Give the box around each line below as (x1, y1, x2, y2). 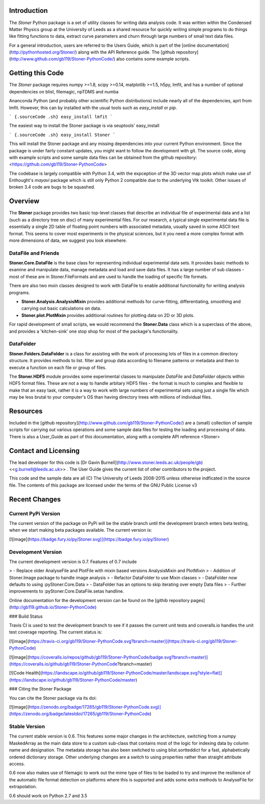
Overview (9, 197, 40, 205)
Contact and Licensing (9, 446, 80, 455)
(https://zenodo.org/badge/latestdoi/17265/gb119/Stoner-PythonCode (9, 711, 150, 717)
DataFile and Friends (9, 250, 59, 257)
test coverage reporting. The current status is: (9, 629, 103, 635)
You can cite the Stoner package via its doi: (9, 695, 97, 701)
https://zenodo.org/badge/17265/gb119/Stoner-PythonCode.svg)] (28, 704, 161, 710)
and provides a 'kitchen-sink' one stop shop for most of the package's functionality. (9, 328, 179, 334)
